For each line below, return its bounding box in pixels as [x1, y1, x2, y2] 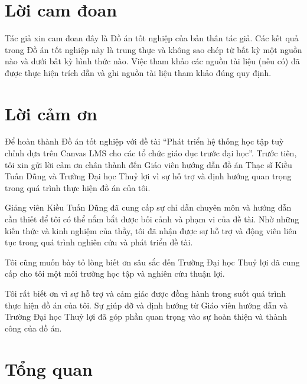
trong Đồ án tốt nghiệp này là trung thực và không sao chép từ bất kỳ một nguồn [5, 43, 302, 55]
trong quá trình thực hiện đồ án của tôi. [5, 181, 151, 193]
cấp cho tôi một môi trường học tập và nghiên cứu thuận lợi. [5, 267, 225, 280]
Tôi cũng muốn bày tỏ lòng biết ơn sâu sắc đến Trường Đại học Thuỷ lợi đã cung [5, 255, 300, 268]
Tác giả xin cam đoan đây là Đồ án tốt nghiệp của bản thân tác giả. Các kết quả [5, 31, 299, 44]
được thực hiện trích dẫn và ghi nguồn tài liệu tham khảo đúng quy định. [5, 66, 272, 78]
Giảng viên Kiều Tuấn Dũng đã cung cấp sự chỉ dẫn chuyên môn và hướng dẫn [5, 201, 292, 214]
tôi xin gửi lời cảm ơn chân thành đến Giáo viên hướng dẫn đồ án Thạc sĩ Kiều [5, 158, 292, 170]
